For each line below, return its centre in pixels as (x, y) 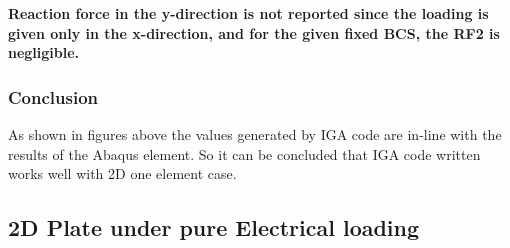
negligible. (44, 52)
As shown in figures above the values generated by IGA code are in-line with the (255, 134)
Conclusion (53, 96)
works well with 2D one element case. (122, 173)
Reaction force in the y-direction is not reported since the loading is (248, 13)
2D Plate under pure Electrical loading (214, 227)
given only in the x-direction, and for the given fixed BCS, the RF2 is (254, 32)
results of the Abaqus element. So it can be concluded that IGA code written (244, 153)
